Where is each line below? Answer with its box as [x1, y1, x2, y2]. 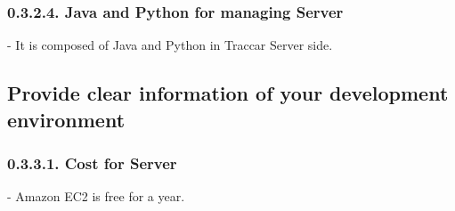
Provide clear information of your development [7, 79, 449, 107]
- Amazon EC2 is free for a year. [7, 187, 185, 206]
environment [7, 105, 126, 133]
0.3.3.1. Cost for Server [7, 151, 177, 174]
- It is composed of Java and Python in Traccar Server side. [7, 36, 333, 54]
